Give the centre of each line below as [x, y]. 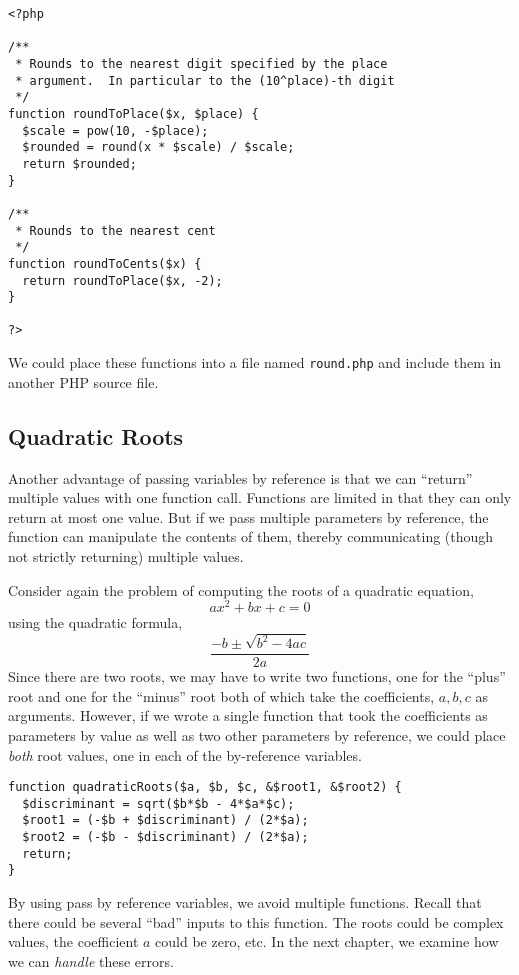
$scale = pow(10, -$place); [115, 130]
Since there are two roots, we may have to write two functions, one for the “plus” [257, 676]
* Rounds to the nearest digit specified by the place [201, 63]
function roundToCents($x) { [105, 263]
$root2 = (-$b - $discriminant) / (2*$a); [165, 837]
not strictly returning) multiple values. [126, 555]
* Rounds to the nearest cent [115, 230]
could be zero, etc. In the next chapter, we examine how [327, 941]
